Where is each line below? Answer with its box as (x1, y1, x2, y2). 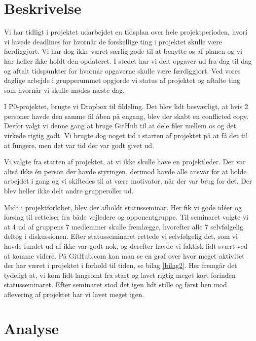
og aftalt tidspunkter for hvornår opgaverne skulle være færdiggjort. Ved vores (4, 65, 241, 76)
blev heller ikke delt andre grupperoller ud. (4, 186, 134, 196)
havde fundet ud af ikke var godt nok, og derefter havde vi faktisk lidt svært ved (4, 241, 248, 251)
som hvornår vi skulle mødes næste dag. (4, 84, 125, 95)
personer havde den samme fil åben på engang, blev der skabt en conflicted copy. (4, 111, 249, 121)
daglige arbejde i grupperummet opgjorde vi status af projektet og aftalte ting (4, 75, 241, 85)
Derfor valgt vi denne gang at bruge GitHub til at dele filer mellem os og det (4, 120, 236, 131)
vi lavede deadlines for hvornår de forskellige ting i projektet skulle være (4, 36, 222, 46)
